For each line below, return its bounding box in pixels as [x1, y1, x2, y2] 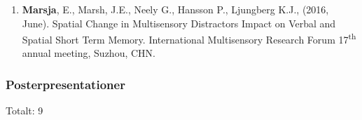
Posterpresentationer [6, 75, 125, 93]
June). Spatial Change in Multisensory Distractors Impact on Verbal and [22, 15, 336, 30]
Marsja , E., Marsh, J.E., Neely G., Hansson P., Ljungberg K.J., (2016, [22, 2, 329, 16]
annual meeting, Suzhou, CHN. [22, 46, 155, 60]
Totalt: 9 [6, 103, 43, 118]
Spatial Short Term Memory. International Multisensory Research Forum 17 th [22, 30, 356, 46]
